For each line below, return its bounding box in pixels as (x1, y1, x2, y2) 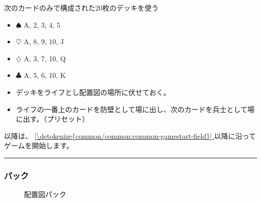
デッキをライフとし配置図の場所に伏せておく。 (16, 86, 171, 97)
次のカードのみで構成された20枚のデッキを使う (4, 3, 159, 13)
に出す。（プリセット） (16, 114, 89, 124)
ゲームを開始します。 (4, 140, 74, 151)
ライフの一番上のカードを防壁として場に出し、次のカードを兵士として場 (16, 104, 254, 114)
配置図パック (24, 189, 66, 199)
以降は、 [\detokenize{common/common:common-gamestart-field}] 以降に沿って (4, 130, 256, 141)
